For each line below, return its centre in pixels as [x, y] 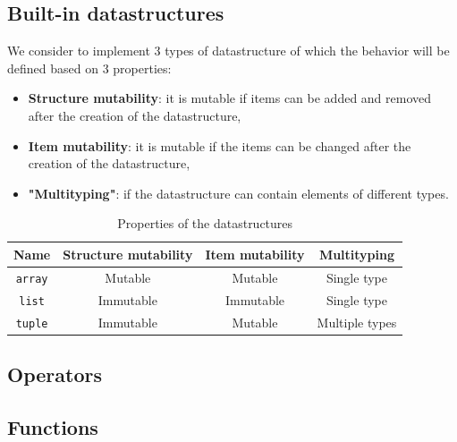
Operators [55, 374]
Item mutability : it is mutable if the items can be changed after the [220, 145]
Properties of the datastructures [205, 223]
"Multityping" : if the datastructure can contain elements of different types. [238, 193]
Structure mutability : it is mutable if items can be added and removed [230, 98]
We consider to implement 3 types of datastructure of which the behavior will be [228, 51]
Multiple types [357, 322]
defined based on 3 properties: [89, 68]
